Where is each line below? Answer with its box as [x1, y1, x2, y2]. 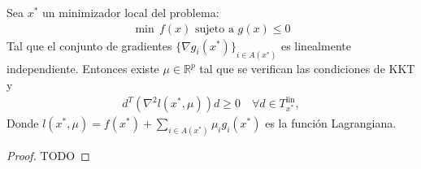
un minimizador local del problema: [42, 4, 219, 20]
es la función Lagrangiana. [265, 115, 397, 132]
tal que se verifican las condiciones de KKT [199, 60, 415, 77]
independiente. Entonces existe [7, 60, 159, 77]
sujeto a [195, 23, 234, 35]
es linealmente [280, 37, 351, 54]
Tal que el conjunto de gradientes [7, 37, 172, 54]
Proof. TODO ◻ [7, 147, 90, 164]
